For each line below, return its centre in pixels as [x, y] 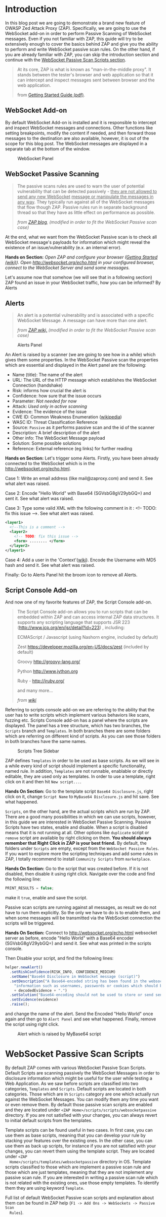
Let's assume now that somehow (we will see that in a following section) [79, 277]
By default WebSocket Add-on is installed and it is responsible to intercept [81, 122]
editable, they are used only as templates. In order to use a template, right [80, 777]
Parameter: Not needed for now [44, 401]
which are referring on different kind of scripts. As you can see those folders [83, 736]
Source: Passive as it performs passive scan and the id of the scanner [83, 427]
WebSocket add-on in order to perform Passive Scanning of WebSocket [78, 33]
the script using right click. [32, 1024]
